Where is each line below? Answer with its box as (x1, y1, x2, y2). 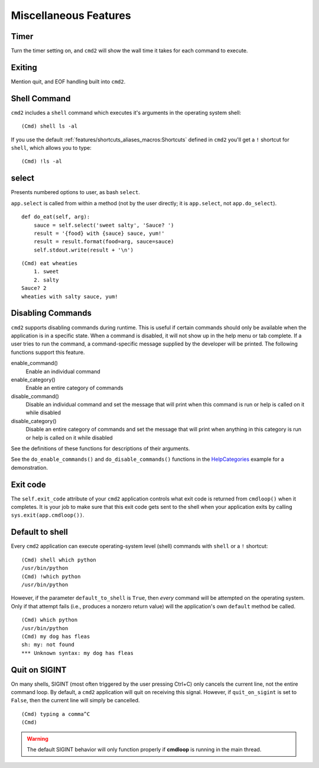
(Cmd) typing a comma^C (21, 711, 90, 717)
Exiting (11, 62, 38, 72)
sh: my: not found (21, 641, 75, 648)
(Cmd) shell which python (21, 556, 97, 563)
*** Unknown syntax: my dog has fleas (21, 650, 134, 656)
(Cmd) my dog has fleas (21, 633, 90, 640)
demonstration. (11, 464, 48, 471)
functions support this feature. (11, 348, 85, 356)
